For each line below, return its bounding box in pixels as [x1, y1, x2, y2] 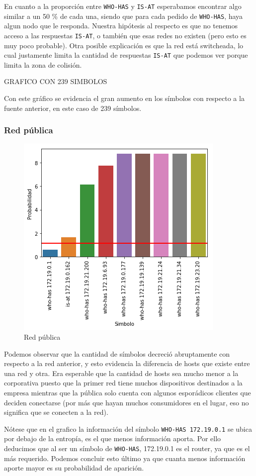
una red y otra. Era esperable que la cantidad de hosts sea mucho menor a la [4, 368, 239, 378]
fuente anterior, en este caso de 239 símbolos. [4, 102, 142, 113]
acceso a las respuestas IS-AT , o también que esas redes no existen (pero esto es [4, 30, 247, 40]
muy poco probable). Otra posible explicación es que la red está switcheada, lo [4, 40, 244, 50]
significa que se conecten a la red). [4, 407, 108, 417]
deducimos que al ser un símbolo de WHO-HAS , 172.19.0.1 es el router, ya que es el [4, 443, 250, 453]
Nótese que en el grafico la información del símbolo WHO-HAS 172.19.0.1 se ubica [4, 423, 252, 434]
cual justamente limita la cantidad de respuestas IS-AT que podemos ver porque [4, 50, 248, 60]
